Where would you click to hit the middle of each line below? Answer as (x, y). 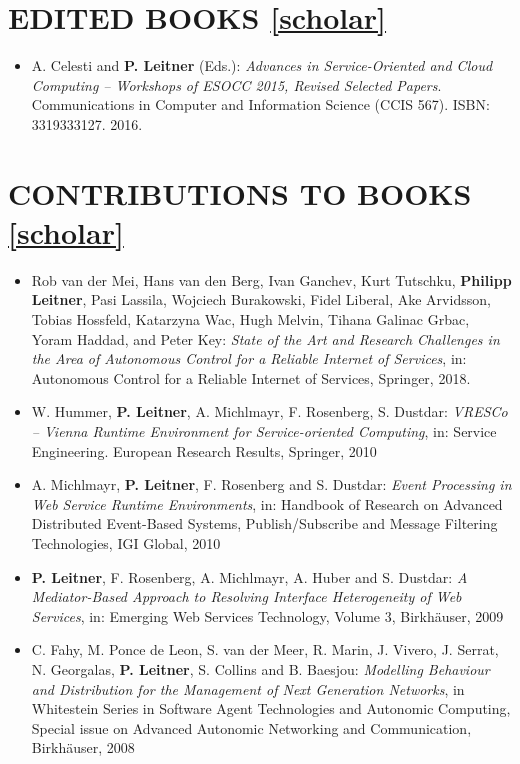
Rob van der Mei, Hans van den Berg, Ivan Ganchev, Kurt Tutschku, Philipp (271, 279)
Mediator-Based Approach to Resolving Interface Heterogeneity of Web (246, 596)
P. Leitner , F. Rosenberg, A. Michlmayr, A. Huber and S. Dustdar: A (249, 576)
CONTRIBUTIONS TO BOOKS (240, 192)
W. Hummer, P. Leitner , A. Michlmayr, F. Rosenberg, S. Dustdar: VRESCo (269, 411)
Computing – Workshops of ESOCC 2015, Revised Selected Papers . (236, 84)
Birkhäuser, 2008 (83, 747)
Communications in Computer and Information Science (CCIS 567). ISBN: (260, 104)
